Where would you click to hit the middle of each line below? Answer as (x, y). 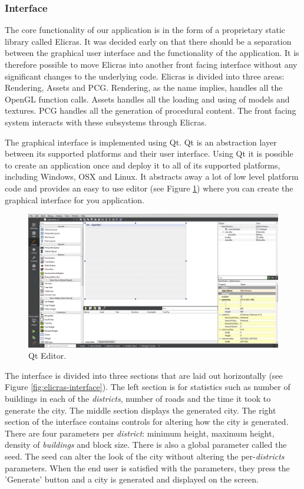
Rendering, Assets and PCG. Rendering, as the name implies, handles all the (144, 87)
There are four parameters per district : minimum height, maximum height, (140, 433)
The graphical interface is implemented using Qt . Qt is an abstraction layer (141, 142)
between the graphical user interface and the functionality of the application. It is (152, 53)
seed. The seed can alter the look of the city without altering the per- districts (145, 456)
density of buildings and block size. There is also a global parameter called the (146, 445)
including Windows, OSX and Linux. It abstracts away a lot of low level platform (152, 176)
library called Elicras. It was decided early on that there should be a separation (148, 41)
